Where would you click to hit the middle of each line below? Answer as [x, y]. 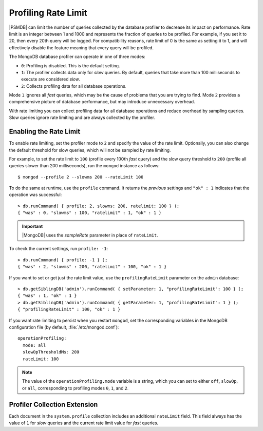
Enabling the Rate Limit [45, 132]
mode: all [34, 345]
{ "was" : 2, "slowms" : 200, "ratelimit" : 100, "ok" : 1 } [92, 267]
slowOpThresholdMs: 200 [51, 352]
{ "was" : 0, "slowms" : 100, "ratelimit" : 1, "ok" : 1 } [90, 213]
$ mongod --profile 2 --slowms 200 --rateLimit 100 [81, 177]
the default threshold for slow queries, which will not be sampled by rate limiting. [90, 150]
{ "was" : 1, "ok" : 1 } [47, 296]
